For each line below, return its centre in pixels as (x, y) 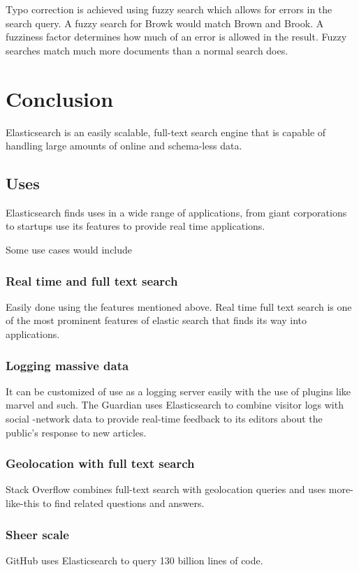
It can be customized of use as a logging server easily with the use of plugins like (178, 391)
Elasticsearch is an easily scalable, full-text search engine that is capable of (166, 132)
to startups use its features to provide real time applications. (135, 226)
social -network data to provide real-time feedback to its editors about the (164, 419)
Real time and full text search (92, 280)
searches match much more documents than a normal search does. (147, 50)
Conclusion (60, 98)
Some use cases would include (69, 250)
